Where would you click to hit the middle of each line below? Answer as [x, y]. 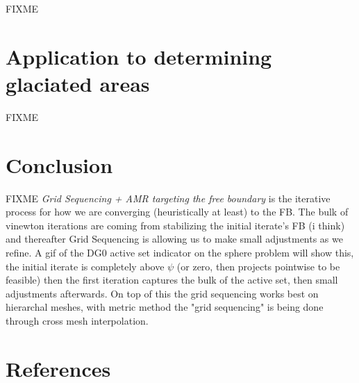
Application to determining [139, 56]
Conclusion [59, 164]
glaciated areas [78, 83]
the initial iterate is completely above [85, 266]
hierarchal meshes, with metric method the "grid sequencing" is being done [165, 307]
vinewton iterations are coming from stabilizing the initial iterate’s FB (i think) [175, 225]
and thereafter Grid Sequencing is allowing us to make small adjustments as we [174, 239]
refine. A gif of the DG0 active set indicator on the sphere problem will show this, [180, 252]
